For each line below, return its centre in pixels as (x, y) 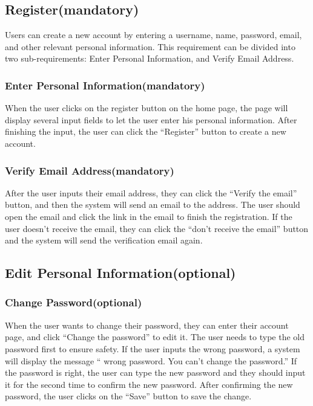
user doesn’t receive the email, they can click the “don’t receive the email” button (157, 228)
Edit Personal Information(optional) (120, 273)
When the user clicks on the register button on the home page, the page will (147, 108)
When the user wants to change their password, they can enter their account (147, 325)
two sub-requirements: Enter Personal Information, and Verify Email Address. (150, 58)
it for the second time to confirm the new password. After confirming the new (149, 384)
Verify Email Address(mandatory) (90, 170)
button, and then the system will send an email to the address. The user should (153, 205)
